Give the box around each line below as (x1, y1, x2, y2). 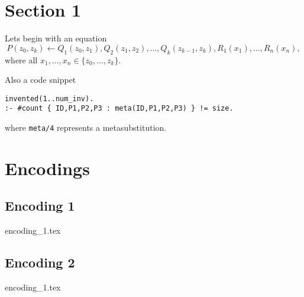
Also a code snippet (5, 73, 76, 86)
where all (5, 53, 38, 66)
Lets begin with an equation (5, 32, 107, 44)
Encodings (5, 156, 90, 180)
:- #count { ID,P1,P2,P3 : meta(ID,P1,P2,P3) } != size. (5, 104, 234, 113)
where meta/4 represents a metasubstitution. (5, 121, 167, 134)
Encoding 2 (5, 253, 75, 272)
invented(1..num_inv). (5, 94, 94, 103)
